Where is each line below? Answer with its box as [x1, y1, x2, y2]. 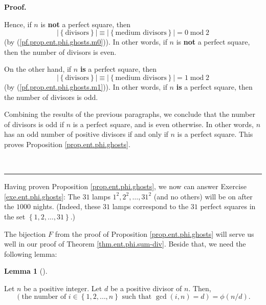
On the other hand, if [4, 64, 72, 74]
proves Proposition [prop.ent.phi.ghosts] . [4, 138, 130, 149]
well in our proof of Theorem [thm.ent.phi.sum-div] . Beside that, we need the [4, 238, 246, 249]
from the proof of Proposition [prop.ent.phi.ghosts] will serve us [55, 228, 254, 239]
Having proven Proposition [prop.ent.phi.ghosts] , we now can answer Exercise [4, 181, 247, 192]
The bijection [4, 228, 46, 239]
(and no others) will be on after [153, 191, 253, 201]
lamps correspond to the [112, 201, 189, 212]
